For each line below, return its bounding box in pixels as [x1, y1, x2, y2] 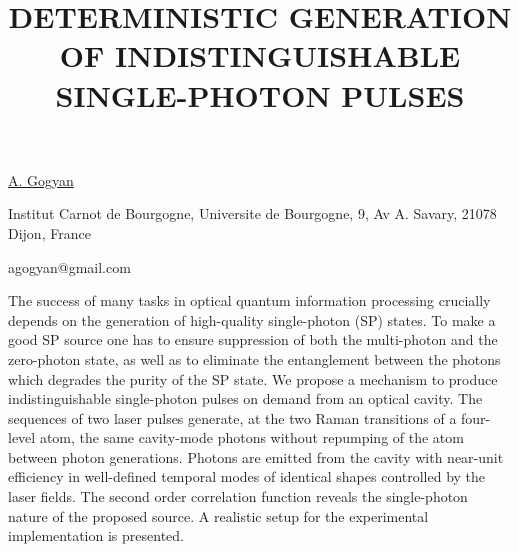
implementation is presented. [8, 525, 184, 546]
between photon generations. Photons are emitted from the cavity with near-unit [8, 446, 504, 467]
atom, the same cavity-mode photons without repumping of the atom [39, 427, 464, 448]
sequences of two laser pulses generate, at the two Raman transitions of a [8, 407, 457, 428]
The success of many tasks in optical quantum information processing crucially [8, 290, 491, 311]
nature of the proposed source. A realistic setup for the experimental [8, 505, 429, 526]
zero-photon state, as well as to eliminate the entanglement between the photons [8, 348, 501, 369]
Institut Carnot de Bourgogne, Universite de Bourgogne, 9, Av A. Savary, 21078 [8, 203, 497, 224]
